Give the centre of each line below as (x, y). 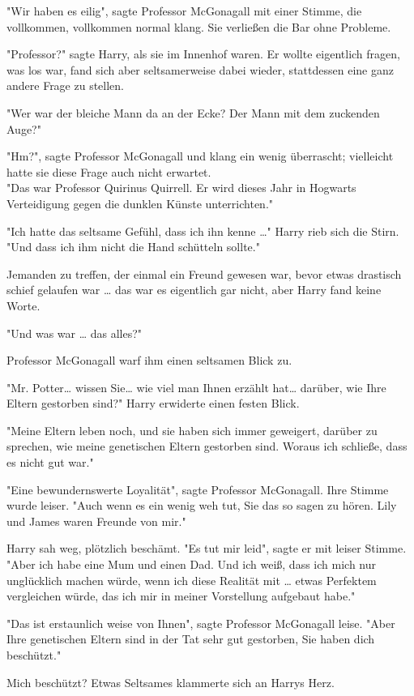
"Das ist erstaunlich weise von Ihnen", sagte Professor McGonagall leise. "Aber (201, 623)
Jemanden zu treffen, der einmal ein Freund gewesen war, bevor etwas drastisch (204, 273)
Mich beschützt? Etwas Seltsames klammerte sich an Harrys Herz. (171, 682)
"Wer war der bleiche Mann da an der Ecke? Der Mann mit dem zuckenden (193, 112)
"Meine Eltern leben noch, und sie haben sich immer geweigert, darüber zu (192, 430)
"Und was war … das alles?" (75, 333)
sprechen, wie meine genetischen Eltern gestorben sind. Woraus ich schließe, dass (207, 446)
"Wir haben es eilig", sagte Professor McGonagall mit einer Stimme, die (184, 11)
